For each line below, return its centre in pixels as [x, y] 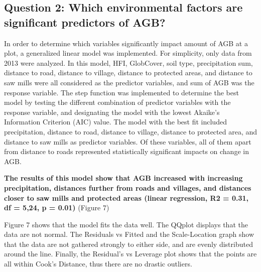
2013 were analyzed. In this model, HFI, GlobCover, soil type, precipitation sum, [128, 62]
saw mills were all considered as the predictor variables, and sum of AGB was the [129, 82]
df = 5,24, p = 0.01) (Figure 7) [57, 208]
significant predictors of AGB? [85, 22]
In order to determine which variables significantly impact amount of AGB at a [126, 43]
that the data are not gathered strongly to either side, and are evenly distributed [128, 244]
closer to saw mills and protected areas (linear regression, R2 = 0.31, [126, 197]
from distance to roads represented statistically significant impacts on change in [126, 151]
